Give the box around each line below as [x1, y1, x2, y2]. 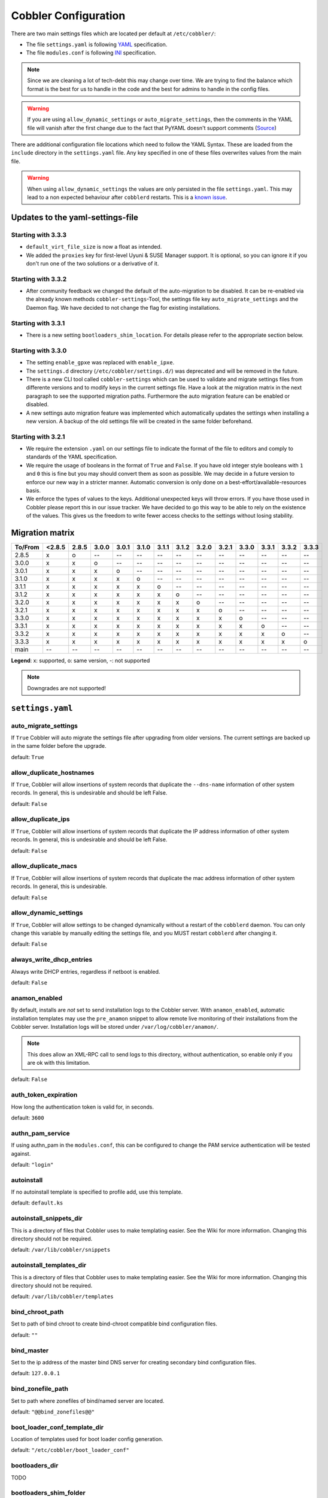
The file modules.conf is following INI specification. [26, 49, 157, 56]
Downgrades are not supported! [27, 684, 106, 691]
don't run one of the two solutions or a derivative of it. [26, 259, 159, 267]
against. [11, 1150, 31, 1157]
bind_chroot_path [11, 1308, 64, 1316]
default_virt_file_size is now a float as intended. [26, 243, 162, 250]
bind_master [11, 1346, 49, 1354]
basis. [26, 487, 41, 494]
